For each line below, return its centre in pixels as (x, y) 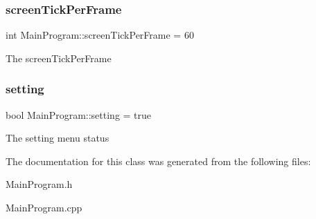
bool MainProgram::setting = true (79, 114)
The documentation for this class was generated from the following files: (158, 161)
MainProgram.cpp (44, 207)
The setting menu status (58, 138)
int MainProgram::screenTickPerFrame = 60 (100, 35)
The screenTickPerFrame (59, 58)
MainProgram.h (39, 184)
